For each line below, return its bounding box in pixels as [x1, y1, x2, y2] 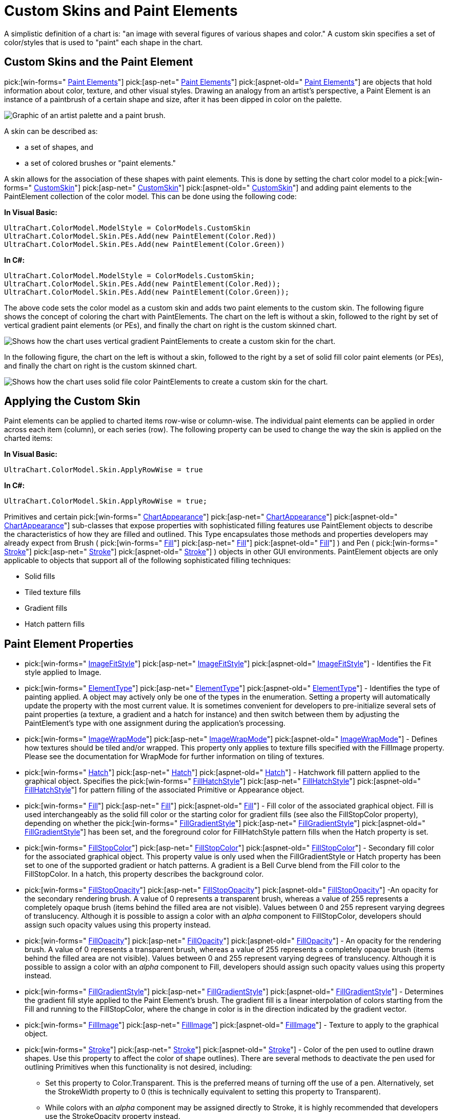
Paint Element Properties [4, 637, 134, 650]
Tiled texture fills [25, 588, 81, 597]
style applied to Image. [25, 668, 101, 677]
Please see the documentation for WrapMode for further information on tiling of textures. [25, 752, 324, 761]
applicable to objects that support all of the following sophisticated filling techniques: [4, 556, 291, 565]
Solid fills [25, 572, 55, 581]
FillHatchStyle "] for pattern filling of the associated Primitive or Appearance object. [25, 785, 304, 795]
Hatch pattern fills [25, 620, 85, 629]
